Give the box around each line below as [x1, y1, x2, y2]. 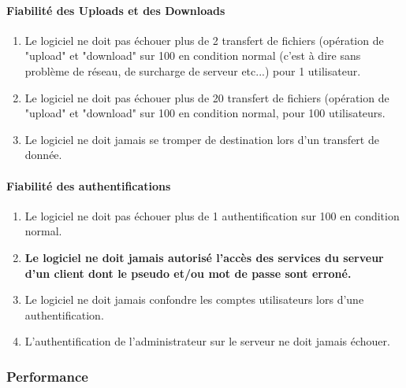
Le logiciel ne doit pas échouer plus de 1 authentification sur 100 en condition [24, 207, 400, 224]
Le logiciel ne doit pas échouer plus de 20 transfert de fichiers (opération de [24, 89, 389, 105]
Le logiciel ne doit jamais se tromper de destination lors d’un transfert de [24, 131, 379, 147]
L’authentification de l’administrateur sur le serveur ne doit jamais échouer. [24, 333, 390, 349]
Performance [6, 366, 88, 386]
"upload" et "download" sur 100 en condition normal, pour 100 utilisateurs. [24, 105, 386, 121]
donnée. [24, 146, 62, 163]
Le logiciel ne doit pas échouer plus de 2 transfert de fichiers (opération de [24, 31, 384, 48]
